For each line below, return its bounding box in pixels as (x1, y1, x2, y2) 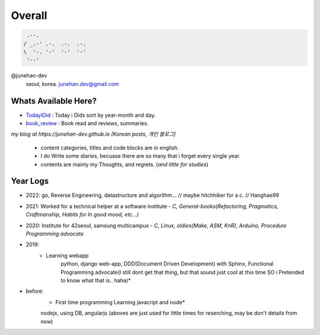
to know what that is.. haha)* (60, 276, 131, 284)
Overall (11, 9, 47, 22)
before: (25, 288, 44, 295)
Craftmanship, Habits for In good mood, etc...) (25, 211, 139, 218)
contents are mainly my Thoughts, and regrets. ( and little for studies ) (40, 161, 209, 168)
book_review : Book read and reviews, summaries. (25, 119, 149, 127)
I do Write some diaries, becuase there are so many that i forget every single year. (40, 152, 241, 159)
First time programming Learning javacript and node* (55, 298, 185, 305)
